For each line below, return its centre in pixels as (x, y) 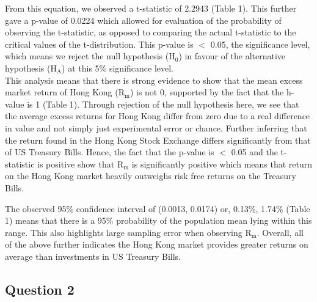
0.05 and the (254, 152)
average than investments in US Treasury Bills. (93, 256)
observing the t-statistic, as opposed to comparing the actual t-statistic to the (151, 32)
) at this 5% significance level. (118, 68)
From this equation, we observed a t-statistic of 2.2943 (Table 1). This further (151, 8)
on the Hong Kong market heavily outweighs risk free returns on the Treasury (151, 176)
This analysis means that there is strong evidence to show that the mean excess (154, 80)
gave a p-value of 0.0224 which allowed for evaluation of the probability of (143, 20)
